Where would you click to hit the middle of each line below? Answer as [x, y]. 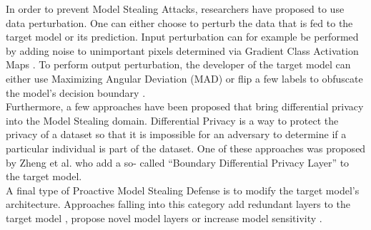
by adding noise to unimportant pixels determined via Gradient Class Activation [182, 50]
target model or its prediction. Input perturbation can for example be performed [182, 37]
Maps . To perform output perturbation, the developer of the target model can [178, 64]
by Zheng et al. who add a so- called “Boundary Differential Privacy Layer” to [178, 162]
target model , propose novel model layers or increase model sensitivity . [164, 218]
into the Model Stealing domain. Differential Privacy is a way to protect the [172, 120]
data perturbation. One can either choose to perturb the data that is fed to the [179, 22]
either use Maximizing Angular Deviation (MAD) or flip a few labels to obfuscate [184, 78]
